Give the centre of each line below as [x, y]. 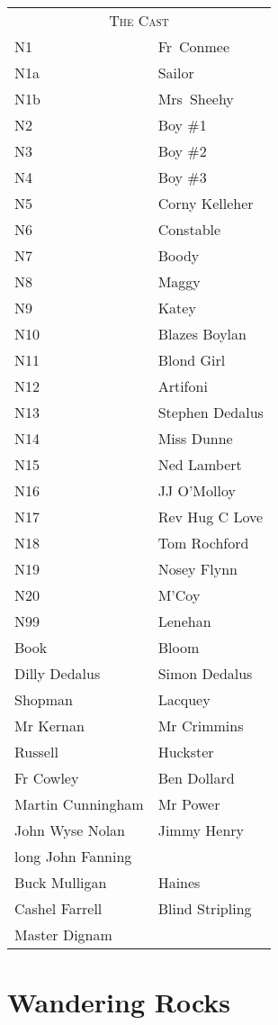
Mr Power [189, 804]
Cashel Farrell [58, 908]
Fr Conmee [194, 46]
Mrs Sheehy [196, 99]
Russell [36, 752]
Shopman [44, 699]
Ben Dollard [196, 778]
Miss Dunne [195, 438]
